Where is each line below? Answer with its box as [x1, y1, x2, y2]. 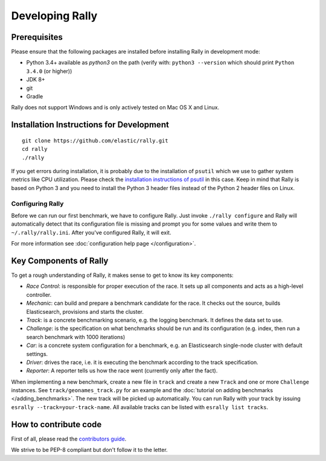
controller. [26, 291, 52, 298]
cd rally [22, 145, 48, 153]
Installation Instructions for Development [11, 119, 169, 130]
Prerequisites [11, 32, 63, 42]
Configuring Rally [11, 199, 64, 208]
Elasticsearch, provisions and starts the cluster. [26, 308, 144, 315]
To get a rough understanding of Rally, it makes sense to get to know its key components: [11, 272, 234, 279]
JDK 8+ [26, 76, 45, 83]
